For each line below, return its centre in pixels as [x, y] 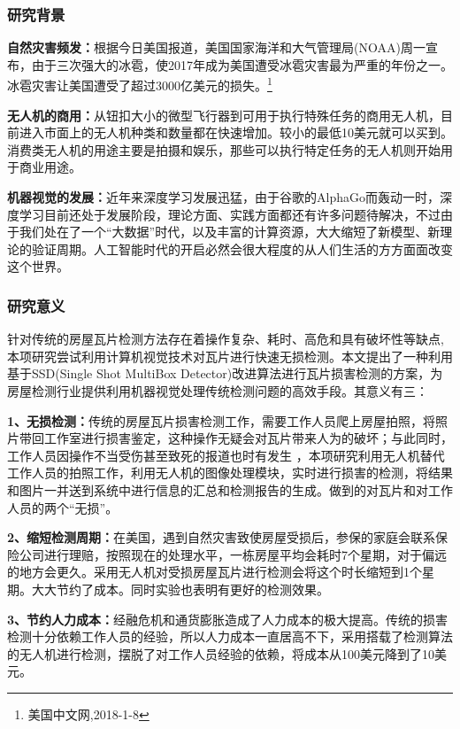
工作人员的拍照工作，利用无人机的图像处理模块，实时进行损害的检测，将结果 [230, 473]
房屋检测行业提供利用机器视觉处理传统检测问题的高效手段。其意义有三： [218, 391]
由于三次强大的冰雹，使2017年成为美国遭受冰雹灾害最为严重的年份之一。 [242, 64]
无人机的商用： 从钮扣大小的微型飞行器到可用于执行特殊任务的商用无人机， [224, 115]
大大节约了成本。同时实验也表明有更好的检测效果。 [180, 589]
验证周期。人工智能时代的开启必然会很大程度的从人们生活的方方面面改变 [242, 248]
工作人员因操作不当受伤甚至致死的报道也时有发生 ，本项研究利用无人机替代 [226, 455]
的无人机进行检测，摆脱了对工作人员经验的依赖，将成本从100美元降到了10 [221, 653]
